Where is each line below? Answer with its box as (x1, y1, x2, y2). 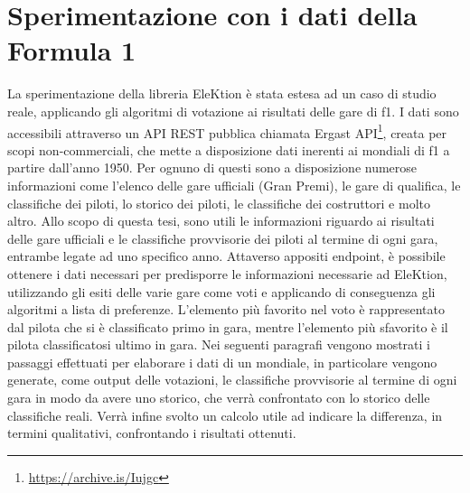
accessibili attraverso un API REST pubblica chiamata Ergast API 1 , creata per (7, 120, 447, 142)
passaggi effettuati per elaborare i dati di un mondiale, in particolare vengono (7, 352, 437, 371)
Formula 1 (7, 32, 136, 69)
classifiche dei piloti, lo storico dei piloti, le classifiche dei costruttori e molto (7, 193, 430, 212)
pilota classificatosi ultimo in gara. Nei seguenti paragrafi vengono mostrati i (7, 335, 430, 354)
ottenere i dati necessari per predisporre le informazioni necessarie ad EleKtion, (7, 264, 447, 283)
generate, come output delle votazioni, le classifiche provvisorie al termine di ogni (7, 370, 457, 389)
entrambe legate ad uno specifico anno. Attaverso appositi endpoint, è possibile (7, 246, 446, 265)
